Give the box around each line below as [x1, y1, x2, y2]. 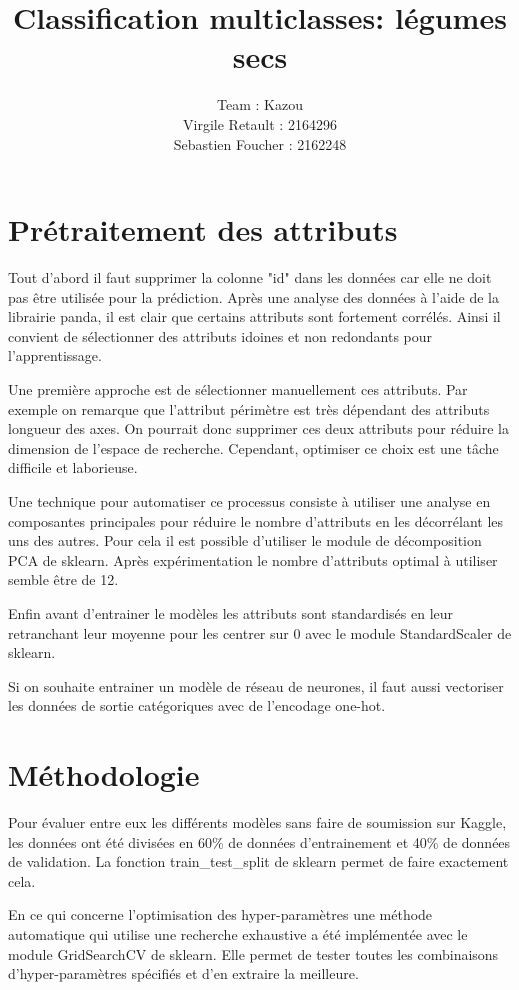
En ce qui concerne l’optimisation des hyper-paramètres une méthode [8, 904, 433, 925]
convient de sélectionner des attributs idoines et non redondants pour [8, 325, 433, 346]
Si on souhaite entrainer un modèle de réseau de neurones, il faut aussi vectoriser [8, 675, 504, 696]
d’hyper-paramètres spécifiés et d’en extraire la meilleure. [8, 963, 359, 984]
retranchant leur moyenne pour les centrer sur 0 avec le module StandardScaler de [8, 622, 512, 643]
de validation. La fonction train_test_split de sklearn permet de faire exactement [8, 851, 509, 872]
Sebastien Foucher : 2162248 [173, 133, 347, 154]
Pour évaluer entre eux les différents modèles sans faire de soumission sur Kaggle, [8, 812, 507, 833]
